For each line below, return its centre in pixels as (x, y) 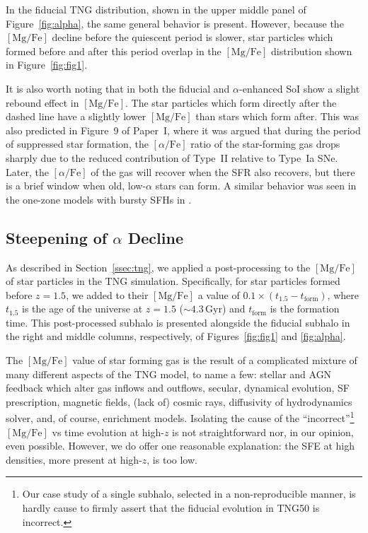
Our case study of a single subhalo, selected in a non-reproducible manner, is (189, 494)
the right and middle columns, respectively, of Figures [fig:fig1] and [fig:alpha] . (176, 336)
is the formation (305, 309)
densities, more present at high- (74, 459)
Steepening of (57, 237)
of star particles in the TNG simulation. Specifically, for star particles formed (173, 281)
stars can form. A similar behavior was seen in (256, 186)
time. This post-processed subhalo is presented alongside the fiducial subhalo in (178, 322)
